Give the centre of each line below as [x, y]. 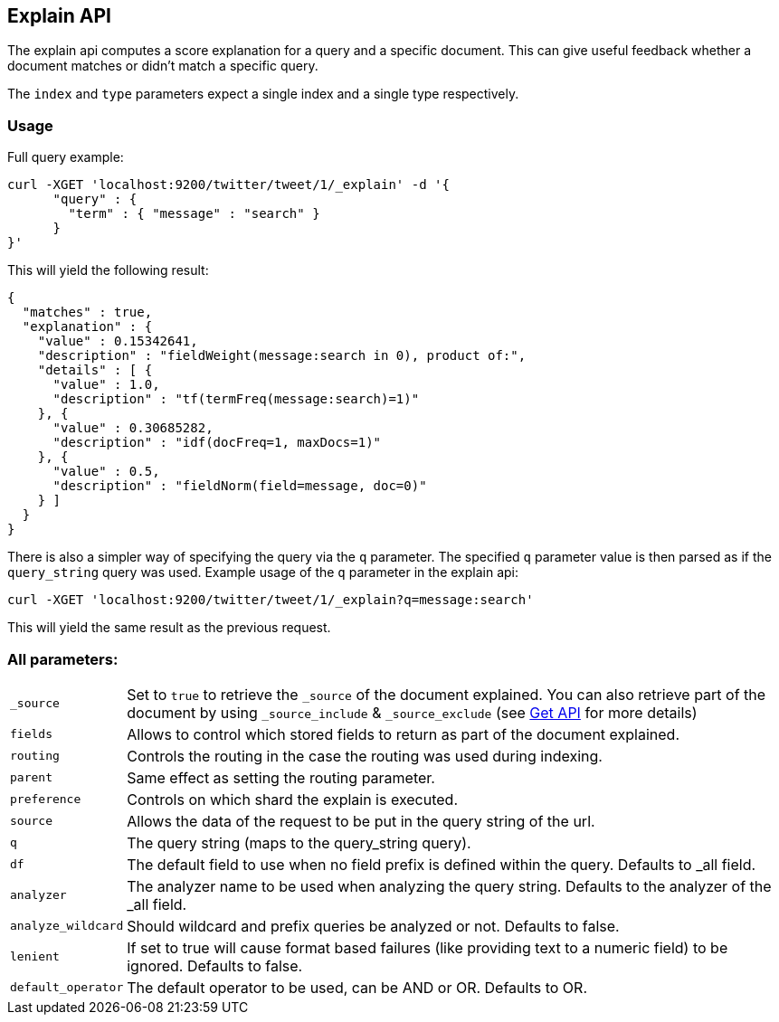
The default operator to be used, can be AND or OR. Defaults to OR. [357, 987]
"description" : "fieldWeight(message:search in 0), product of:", [282, 356]
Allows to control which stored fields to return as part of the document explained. [403, 734]
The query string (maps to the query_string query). [299, 842]
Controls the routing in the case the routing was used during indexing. [365, 756]
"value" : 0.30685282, [133, 428]
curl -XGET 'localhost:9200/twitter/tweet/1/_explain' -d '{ [228, 185]
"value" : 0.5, [106, 472]
